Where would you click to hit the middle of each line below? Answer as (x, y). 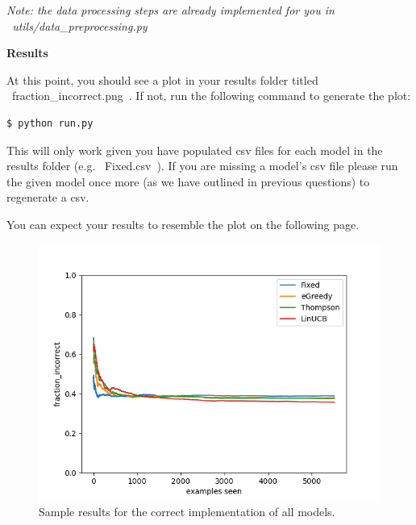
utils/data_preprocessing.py (80, 25)
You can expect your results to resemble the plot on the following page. (183, 224)
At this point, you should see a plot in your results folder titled (162, 79)
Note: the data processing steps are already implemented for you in (171, 10)
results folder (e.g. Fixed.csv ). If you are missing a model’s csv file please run (202, 166)
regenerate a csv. (48, 197)
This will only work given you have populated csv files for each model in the (195, 150)
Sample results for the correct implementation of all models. (187, 512)
